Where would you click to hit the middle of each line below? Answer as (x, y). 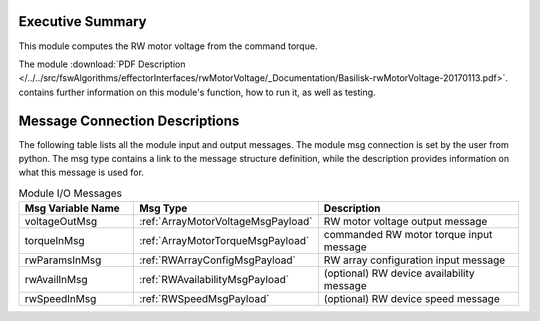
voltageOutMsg (61, 222)
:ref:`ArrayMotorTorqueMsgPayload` (224, 241)
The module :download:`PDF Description (102, 64)
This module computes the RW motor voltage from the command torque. (168, 46)
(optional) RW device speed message (411, 299)
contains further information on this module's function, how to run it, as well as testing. (197, 92)
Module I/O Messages (70, 193)
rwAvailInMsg (56, 280)
